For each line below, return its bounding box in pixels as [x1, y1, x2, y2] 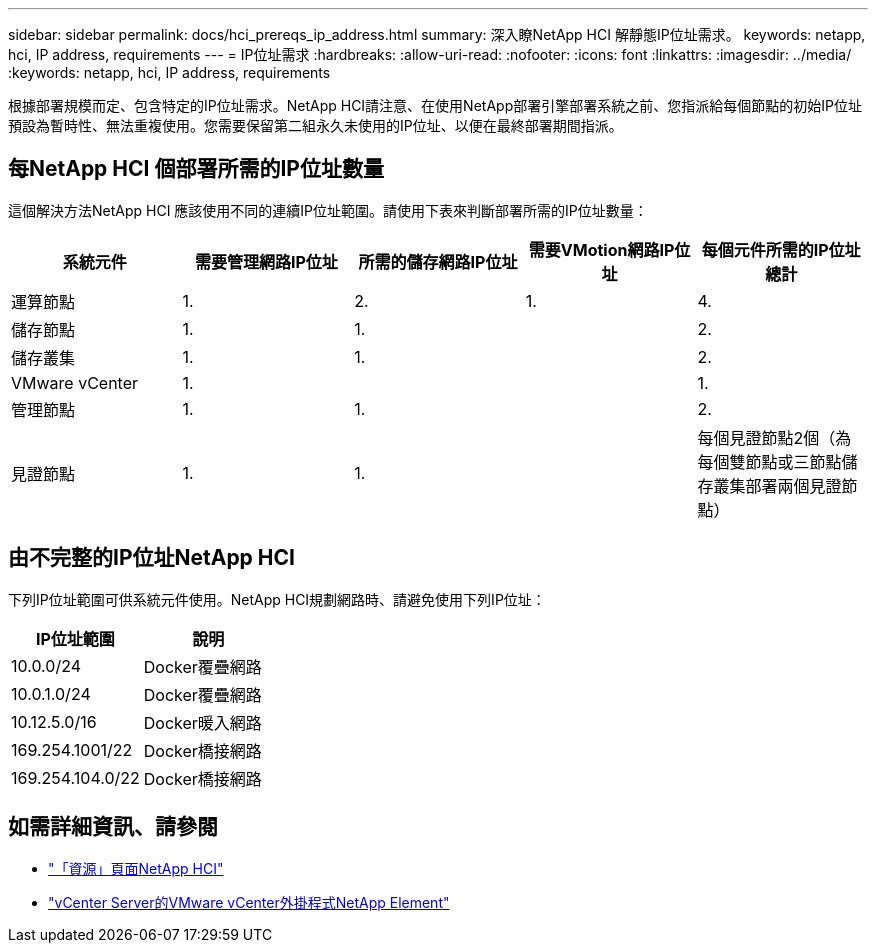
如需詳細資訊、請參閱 [8, 814, 218, 840]
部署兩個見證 [745, 475, 842, 496]
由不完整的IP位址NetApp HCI [8, 545, 295, 571]
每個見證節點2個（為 [697, 427, 852, 448]
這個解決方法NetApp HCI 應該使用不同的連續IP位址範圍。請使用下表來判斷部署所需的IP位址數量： [8, 201, 648, 219]
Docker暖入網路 [143, 712, 262, 733]
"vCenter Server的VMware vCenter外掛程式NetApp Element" [48, 893, 450, 911]
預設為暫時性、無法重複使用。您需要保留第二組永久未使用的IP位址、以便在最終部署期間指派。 [8, 117, 623, 134]
